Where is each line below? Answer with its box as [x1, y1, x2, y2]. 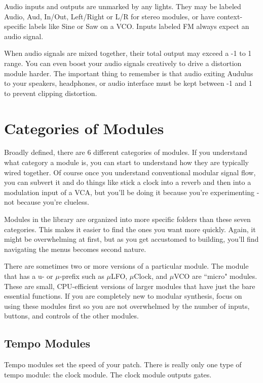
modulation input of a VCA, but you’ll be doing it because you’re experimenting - [4, 186, 259, 197]
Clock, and [134, 271, 168, 281]
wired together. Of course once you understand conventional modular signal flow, [4, 167, 256, 177]
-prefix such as [59, 271, 104, 281]
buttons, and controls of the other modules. [4, 310, 139, 321]
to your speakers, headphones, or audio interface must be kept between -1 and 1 [4, 78, 252, 88]
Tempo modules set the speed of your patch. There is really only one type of [4, 359, 242, 370]
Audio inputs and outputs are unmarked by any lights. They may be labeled [4, 1, 241, 11]
